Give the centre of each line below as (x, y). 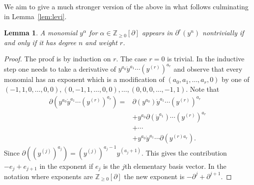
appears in (157, 33)
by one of (236, 79)
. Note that (203, 89)
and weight (101, 42)
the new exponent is (154, 176)
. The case (131, 59)
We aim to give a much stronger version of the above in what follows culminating (126, 6)
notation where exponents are (48, 176)
